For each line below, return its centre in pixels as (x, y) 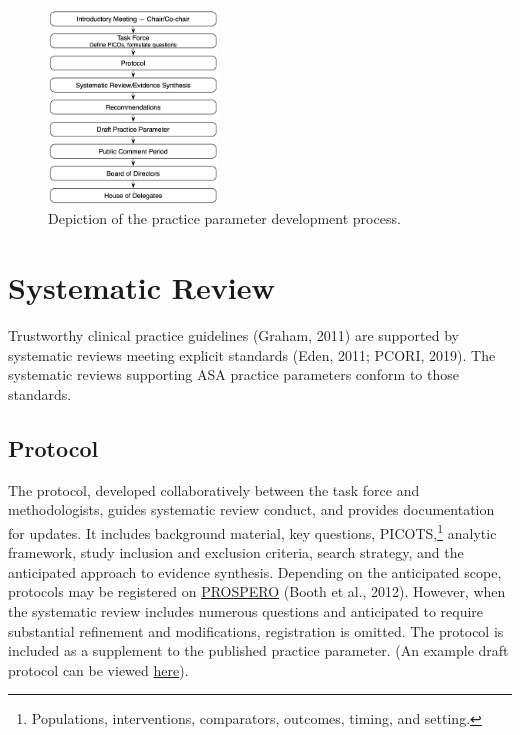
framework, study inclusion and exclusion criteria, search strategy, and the (236, 552)
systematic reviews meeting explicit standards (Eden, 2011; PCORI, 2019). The (252, 354)
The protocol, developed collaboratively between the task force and (214, 489)
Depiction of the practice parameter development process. (224, 218)
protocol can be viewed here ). (98, 669)
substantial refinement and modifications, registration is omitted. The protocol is (256, 630)
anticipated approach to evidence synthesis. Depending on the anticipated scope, (255, 571)
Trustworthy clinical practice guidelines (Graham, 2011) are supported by (233, 335)
